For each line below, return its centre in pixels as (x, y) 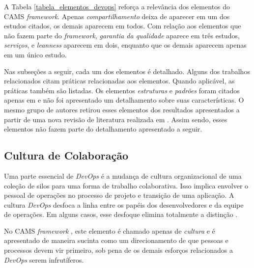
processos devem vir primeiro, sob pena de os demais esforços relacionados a (118, 250)
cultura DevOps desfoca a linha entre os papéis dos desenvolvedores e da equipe (124, 204)
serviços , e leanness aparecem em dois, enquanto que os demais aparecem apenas (125, 45)
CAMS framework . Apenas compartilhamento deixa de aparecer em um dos (117, 16)
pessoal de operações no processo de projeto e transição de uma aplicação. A (119, 195)
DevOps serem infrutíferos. (44, 259)
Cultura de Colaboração (66, 155)
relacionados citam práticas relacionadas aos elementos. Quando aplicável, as (119, 81)
